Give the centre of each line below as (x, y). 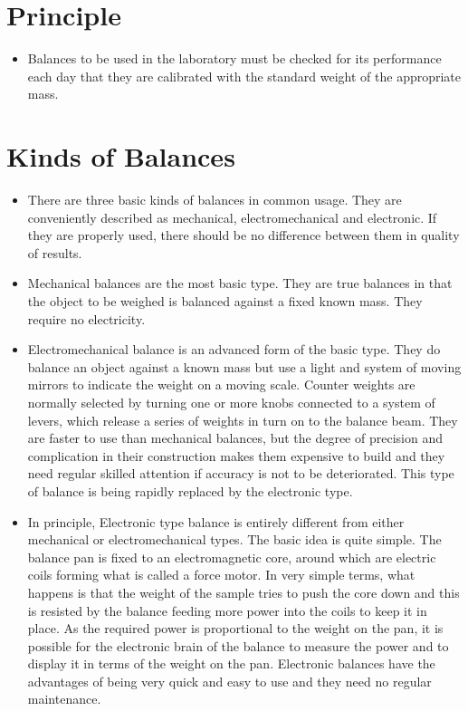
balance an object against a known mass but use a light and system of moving (244, 366)
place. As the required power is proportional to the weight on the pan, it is (235, 628)
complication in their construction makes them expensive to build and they (236, 455)
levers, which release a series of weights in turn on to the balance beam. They (243, 420)
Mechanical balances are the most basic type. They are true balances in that (240, 283)
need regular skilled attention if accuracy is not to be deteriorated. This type (241, 473)
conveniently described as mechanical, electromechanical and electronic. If (232, 217)
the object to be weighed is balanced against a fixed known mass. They (225, 301)
